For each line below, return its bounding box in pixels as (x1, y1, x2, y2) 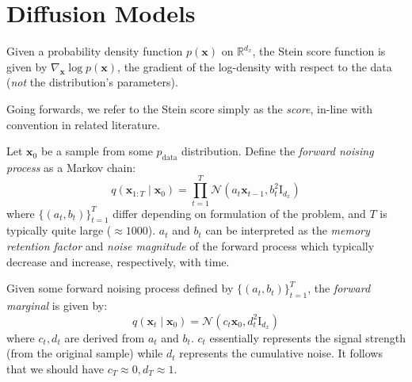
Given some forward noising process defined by (6, 280, 234, 296)
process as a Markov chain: (6, 159, 136, 175)
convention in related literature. (6, 116, 160, 132)
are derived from (64, 329, 145, 346)
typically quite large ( (6, 222, 112, 239)
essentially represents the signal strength (209, 329, 406, 346)
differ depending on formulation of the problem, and (113, 204, 366, 221)
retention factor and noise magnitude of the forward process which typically (6, 238, 375, 254)
